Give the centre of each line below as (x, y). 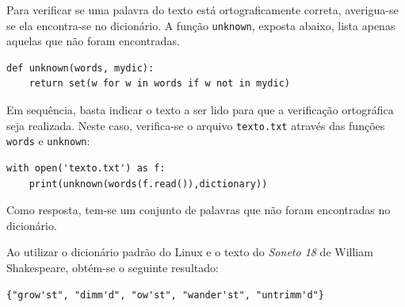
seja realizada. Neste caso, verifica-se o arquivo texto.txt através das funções (196, 125)
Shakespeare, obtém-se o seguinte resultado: (113, 267)
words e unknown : (48, 141)
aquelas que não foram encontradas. (93, 41)
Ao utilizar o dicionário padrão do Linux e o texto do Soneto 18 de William (190, 252)
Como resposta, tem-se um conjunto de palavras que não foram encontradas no (199, 210)
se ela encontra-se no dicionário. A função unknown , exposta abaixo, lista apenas (201, 25)
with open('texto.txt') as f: (86, 168)
